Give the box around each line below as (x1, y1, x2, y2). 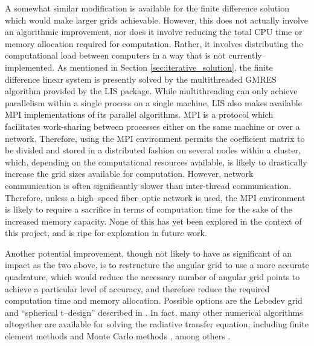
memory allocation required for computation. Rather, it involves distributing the (5, 37, 303, 50)
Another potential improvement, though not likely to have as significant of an (5, 246, 292, 259)
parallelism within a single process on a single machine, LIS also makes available (5, 96, 302, 109)
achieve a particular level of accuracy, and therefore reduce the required (5, 282, 270, 295)
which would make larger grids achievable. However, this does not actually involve (5, 13, 309, 26)
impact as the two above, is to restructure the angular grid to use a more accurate (5, 258, 309, 271)
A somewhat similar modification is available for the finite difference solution (5, 2, 289, 14)
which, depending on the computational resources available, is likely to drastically (5, 155, 307, 168)
